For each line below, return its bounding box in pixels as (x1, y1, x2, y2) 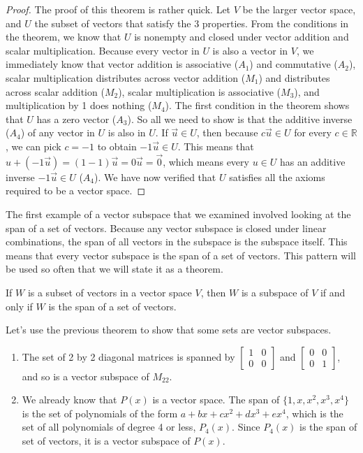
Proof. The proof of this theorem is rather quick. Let (6, 2, 231, 16)
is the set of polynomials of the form (22, 405, 178, 420)
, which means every (163, 154, 249, 168)
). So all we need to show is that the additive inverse (127, 111, 353, 126)
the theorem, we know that (6, 29, 121, 44)
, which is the (286, 405, 343, 420)
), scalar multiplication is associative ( (118, 84, 281, 99)
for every (294, 125, 332, 140)
